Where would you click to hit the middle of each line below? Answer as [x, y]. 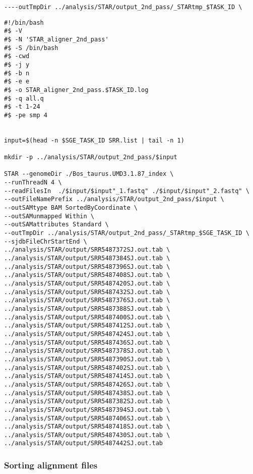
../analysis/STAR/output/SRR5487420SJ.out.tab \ [87, 283]
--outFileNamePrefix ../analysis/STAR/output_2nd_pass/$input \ [114, 199]
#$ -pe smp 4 [26, 115]
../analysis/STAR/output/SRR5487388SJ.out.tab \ [87, 309]
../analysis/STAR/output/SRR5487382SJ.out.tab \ [87, 401]
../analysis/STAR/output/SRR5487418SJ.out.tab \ [87, 427]
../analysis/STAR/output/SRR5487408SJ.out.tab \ [87, 275]
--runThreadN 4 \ [33, 183]
